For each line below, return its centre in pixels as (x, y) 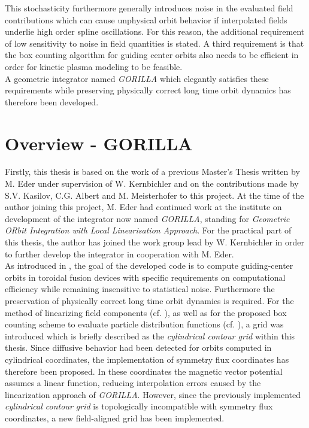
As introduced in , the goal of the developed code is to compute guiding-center (149, 265)
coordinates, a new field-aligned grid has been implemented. (115, 418)
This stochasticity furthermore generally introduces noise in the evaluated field (149, 8)
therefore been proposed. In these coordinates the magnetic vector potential (144, 371)
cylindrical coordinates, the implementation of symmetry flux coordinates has (147, 359)
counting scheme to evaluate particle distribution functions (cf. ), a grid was (144, 324)
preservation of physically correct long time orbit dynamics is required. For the (149, 300)
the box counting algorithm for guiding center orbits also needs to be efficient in (152, 55)
